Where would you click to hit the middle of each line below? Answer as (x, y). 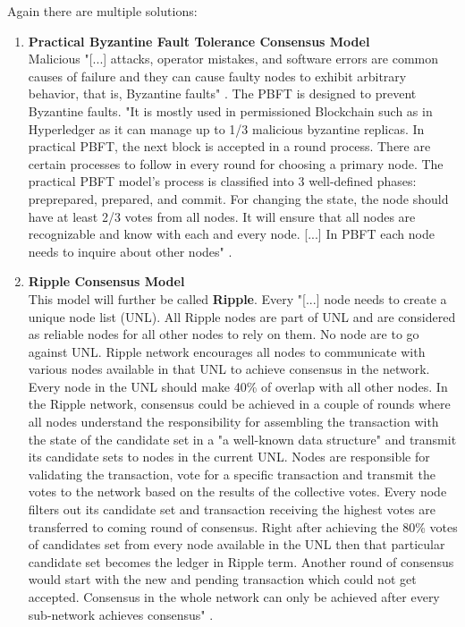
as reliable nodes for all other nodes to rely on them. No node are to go (224, 334)
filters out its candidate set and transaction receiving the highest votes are (232, 509)
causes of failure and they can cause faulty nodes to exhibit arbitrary (217, 76)
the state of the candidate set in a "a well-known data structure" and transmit (242, 439)
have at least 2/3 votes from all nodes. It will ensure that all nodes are (222, 216)
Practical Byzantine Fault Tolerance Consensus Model (199, 41)
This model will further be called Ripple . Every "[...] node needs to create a (237, 298)
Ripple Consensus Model (106, 281)
